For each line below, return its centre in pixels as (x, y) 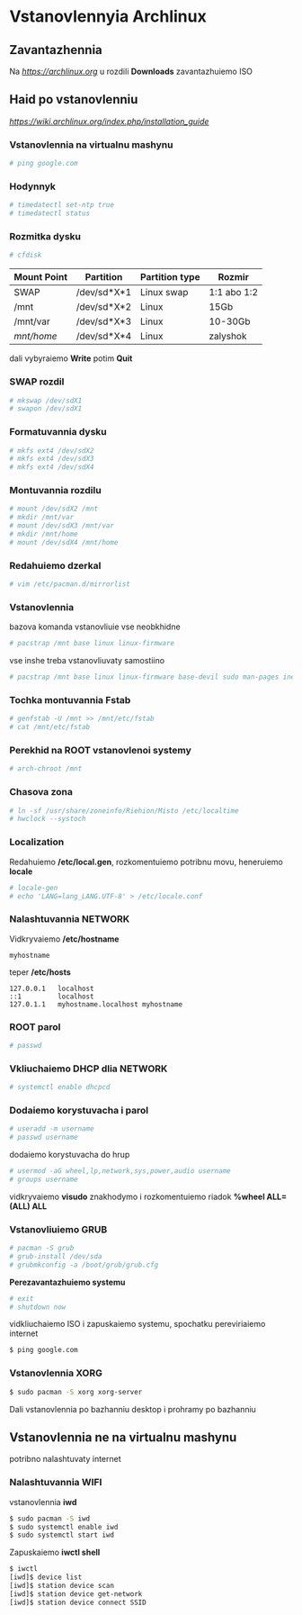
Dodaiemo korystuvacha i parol (79, 1110)
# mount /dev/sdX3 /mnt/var (62, 526)
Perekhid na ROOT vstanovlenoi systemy (100, 751)
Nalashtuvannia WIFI (56, 1483)
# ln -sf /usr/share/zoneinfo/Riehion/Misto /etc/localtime (124, 811)
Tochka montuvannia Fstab (70, 699)
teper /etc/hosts (40, 972)
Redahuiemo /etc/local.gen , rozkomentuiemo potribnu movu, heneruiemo (146, 862)
